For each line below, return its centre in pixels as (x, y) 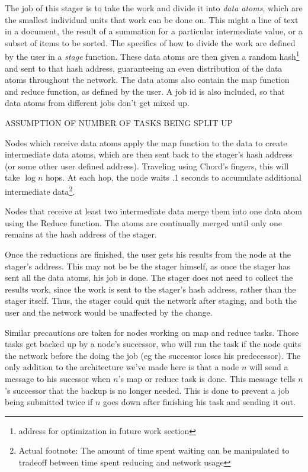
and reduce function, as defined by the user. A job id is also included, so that (145, 91)
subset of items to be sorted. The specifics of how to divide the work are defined (150, 42)
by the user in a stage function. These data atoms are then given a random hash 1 (152, 56)
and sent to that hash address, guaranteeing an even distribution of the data (144, 68)
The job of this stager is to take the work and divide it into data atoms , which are (154, 8)
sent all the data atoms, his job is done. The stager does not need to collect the (149, 277)
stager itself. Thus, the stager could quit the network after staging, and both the (151, 301)
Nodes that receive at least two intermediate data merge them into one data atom (153, 211)
